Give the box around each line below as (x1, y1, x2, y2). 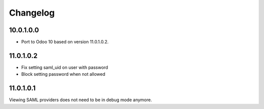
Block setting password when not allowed (21, 71, 105, 77)
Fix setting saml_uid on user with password (21, 64, 109, 70)
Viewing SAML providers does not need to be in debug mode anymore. (9, 97, 152, 103)
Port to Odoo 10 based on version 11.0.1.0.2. (21, 39, 109, 45)
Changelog (9, 7, 55, 18)
